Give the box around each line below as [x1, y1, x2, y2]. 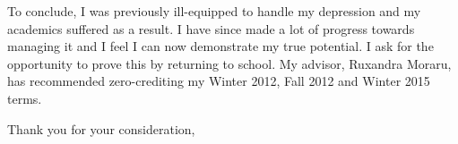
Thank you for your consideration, [7, 119, 195, 138]
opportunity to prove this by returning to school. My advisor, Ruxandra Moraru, [7, 54, 452, 72]
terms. [7, 89, 42, 107]
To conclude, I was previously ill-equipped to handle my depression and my [7, 2, 421, 20]
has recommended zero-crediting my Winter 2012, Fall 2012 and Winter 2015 [7, 72, 430, 90]
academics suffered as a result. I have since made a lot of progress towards [7, 19, 415, 38]
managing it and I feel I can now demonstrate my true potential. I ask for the [7, 37, 434, 55]
